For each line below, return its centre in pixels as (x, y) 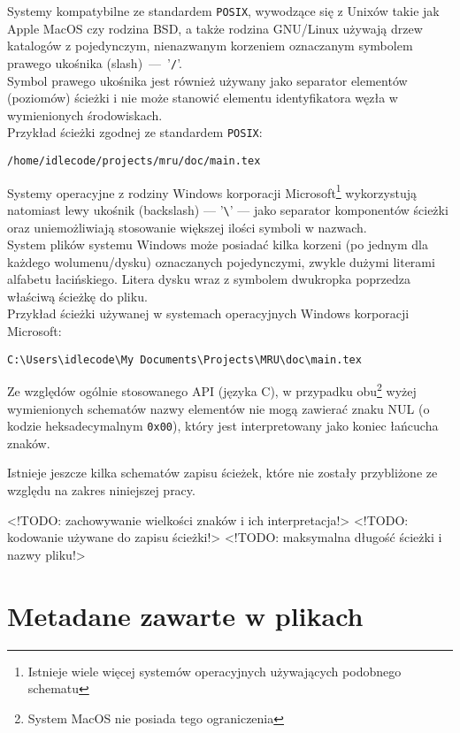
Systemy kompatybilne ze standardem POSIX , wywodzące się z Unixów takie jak (223, 11)
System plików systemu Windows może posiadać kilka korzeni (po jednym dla (218, 244)
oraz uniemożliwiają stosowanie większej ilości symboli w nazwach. (187, 227)
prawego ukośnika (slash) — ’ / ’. (95, 62)
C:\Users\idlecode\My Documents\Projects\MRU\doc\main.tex (184, 359)
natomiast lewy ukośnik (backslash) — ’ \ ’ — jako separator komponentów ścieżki (228, 209)
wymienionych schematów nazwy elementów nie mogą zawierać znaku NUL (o (218, 408)
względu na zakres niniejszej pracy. (101, 490)
